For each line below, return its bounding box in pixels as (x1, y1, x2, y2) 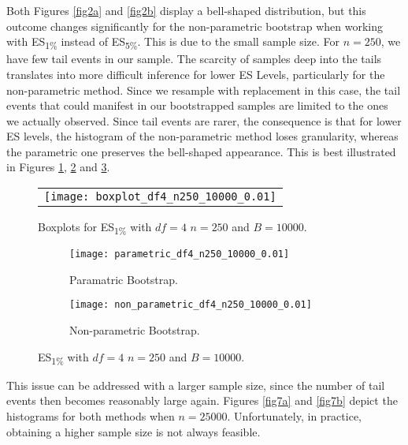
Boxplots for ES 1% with (38, 219, 152, 237)
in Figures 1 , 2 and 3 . (6, 159, 110, 175)
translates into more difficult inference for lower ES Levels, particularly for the (6, 65, 385, 82)
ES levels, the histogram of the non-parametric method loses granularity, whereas (6, 128, 399, 144)
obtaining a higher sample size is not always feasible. (6, 423, 261, 439)
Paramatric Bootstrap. (69, 271, 178, 287)
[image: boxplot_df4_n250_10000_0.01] (44, 190, 276, 204)
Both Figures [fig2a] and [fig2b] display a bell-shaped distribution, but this (6, 2, 366, 18)
